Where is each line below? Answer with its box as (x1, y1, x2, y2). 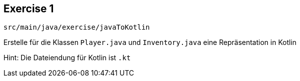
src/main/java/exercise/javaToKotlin (3, 23, 150, 32)
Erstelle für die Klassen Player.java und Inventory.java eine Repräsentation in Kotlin (3, 38, 297, 47)
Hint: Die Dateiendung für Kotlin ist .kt (3, 53, 131, 62)
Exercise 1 (3, 2, 54, 15)
